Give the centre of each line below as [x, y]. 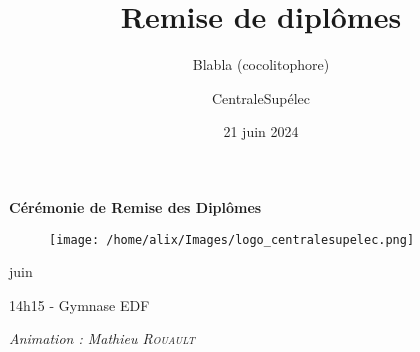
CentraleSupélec [261, 97]
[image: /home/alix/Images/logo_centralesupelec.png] [232, 239]
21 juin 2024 [261, 131]
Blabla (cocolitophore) [261, 64]
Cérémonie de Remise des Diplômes [135, 206]
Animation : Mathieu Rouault [102, 338]
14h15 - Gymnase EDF [79, 304]
